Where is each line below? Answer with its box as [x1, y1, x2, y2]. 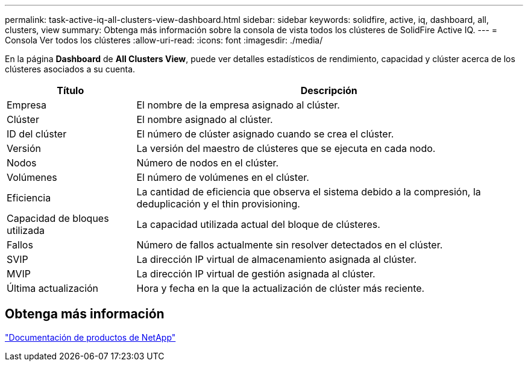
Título [57, 84, 84, 96]
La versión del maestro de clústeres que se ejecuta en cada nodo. [136, 142, 436, 154]
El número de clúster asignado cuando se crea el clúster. [136, 128, 394, 140]
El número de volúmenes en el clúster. [136, 171, 309, 183]
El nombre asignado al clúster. [136, 113, 273, 125]
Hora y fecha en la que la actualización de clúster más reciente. [136, 282, 425, 294]
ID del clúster [7, 128, 67, 140]
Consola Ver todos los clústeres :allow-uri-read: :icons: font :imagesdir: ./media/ [5, 35, 323, 45]
